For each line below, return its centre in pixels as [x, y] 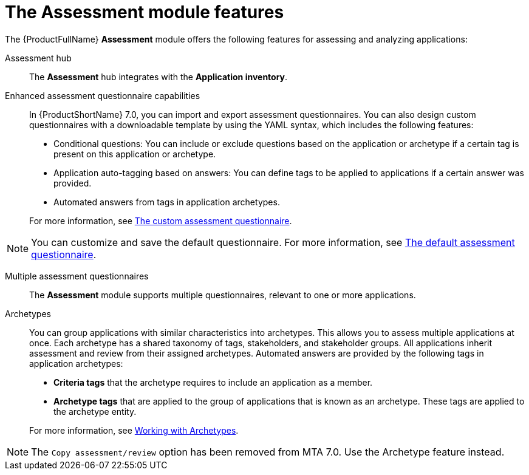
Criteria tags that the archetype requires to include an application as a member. [213, 382]
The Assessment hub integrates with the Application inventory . [159, 77]
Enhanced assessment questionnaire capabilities [103, 95]
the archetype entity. [95, 411]
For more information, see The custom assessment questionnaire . [161, 220]
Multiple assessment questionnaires [77, 276]
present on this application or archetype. [135, 154]
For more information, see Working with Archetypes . [134, 430]
